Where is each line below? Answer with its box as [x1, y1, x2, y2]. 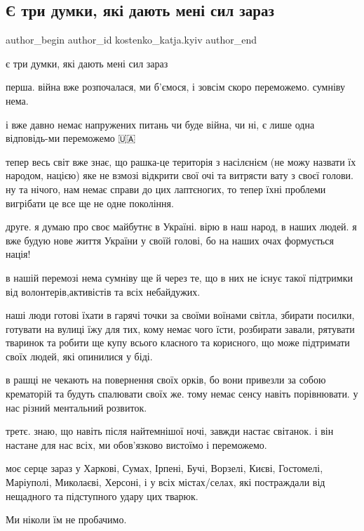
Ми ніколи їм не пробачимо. [6, 512, 127, 527]
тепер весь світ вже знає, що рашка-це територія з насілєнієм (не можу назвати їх [6, 154, 356, 169]
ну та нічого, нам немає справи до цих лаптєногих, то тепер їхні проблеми [6, 181, 326, 196]
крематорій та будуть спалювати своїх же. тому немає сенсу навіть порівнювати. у [6, 386, 358, 401]
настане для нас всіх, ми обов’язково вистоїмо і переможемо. [6, 437, 267, 452]
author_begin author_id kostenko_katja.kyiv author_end [6, 32, 257, 47]
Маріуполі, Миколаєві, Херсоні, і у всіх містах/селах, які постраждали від [6, 475, 325, 490]
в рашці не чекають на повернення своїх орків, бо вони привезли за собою [6, 372, 326, 387]
